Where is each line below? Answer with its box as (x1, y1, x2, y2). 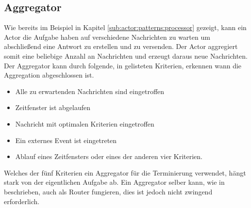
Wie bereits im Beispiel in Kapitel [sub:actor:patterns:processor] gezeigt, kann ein (4, 22, 247, 32)
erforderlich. (4, 196, 40, 206)
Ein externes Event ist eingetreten (15, 135, 117, 145)
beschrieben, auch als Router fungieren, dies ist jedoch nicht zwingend (4, 186, 213, 196)
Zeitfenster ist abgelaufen (15, 102, 90, 112)
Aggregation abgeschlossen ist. (4, 70, 94, 80)
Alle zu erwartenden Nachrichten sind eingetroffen (15, 86, 165, 96)
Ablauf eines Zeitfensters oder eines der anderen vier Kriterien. (15, 151, 202, 161)
